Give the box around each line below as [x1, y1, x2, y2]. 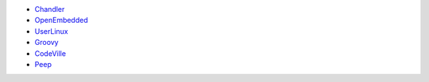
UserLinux [34, 26, 68, 35]
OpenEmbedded [34, 16, 89, 25]
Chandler [34, 5, 65, 13]
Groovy [34, 38, 59, 47]
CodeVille [34, 48, 67, 58]
